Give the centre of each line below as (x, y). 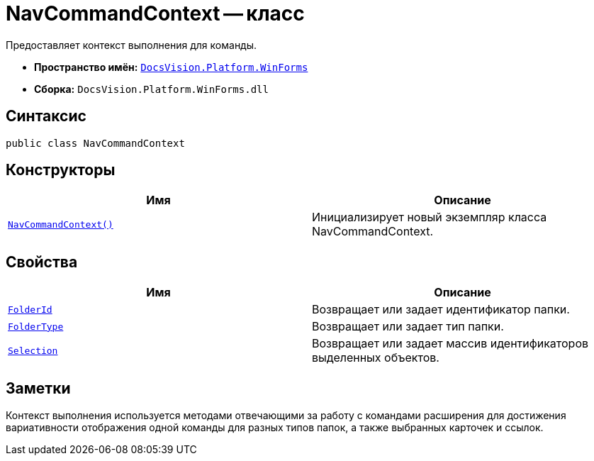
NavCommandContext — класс (155, 13)
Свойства (42, 262)
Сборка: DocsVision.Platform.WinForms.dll (151, 89)
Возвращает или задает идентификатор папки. (441, 310)
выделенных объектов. (376, 358)
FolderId (30, 309)
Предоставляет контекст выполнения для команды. (131, 45)
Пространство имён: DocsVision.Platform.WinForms (171, 67)
